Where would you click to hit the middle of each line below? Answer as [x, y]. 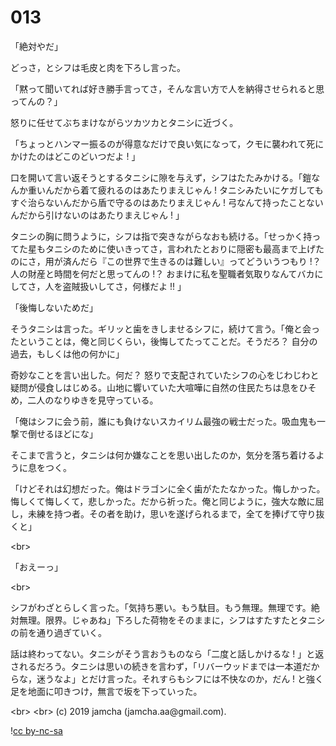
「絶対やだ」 [36, 46]
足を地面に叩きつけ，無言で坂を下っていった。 [106, 691]
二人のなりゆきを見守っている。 [93, 400]
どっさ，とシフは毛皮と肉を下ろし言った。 [98, 67]
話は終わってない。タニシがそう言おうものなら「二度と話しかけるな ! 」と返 [167, 653]
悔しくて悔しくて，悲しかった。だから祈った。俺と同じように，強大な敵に [163, 501]
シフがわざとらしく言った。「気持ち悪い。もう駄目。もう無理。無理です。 [161, 607]
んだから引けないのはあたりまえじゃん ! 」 [97, 215]
